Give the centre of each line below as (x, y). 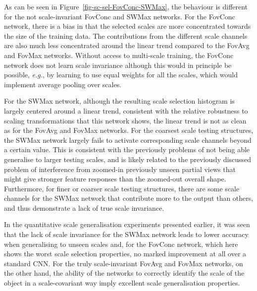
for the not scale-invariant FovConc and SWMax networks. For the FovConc (120, 16)
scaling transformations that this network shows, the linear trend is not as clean (125, 120)
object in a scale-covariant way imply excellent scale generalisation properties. (122, 283)
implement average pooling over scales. (63, 84)
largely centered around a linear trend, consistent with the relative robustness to (126, 110)
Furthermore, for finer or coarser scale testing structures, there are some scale (122, 188)
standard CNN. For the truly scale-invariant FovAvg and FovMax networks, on (124, 263)
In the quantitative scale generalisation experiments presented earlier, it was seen (127, 224)
